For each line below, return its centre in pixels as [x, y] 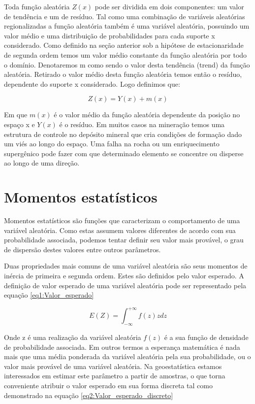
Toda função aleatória [37, 6]
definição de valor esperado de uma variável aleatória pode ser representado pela [125, 285]
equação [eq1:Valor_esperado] [49, 295]
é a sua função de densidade [206, 337]
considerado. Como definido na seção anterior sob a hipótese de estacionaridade [124, 45]
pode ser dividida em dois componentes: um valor [169, 6]
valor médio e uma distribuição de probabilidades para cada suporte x [110, 35]
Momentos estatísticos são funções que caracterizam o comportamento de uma [122, 220]
